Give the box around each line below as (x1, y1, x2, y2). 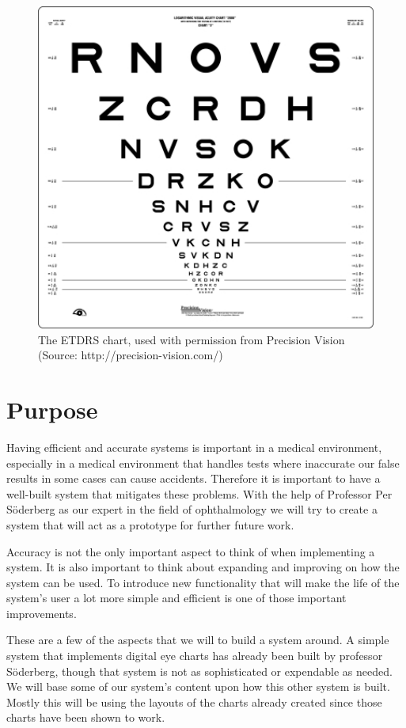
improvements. (6, 605, 77, 621)
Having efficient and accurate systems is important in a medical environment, (6, 438, 382, 455)
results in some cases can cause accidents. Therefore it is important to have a (6, 470, 381, 487)
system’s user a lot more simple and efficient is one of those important (6, 590, 347, 606)
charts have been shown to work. (6, 709, 165, 726)
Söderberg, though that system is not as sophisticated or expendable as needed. (6, 662, 393, 679)
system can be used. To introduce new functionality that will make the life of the (6, 574, 400, 590)
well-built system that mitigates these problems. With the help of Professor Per (6, 485, 393, 502)
